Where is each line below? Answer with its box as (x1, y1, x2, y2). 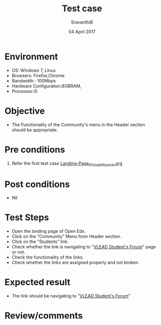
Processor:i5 (11, 88, 38, 94)
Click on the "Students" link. (11, 239, 69, 244)
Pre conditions (4, 144, 65, 155)
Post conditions (4, 179, 70, 190)
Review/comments (4, 310, 83, 322)
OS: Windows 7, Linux (11, 67, 56, 73)
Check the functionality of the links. (11, 254, 84, 260)
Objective (4, 105, 45, 116)
